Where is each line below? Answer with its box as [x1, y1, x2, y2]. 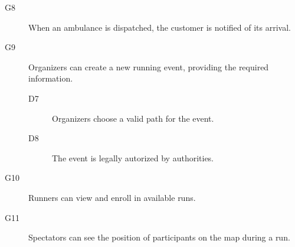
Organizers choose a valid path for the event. [52, 112, 214, 124]
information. [28, 72, 73, 84]
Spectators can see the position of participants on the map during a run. [28, 231, 290, 243]
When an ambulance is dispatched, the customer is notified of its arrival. [28, 21, 291, 33]
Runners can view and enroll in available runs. [28, 191, 196, 203]
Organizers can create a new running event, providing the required [28, 60, 269, 73]
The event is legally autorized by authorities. [52, 151, 214, 164]
